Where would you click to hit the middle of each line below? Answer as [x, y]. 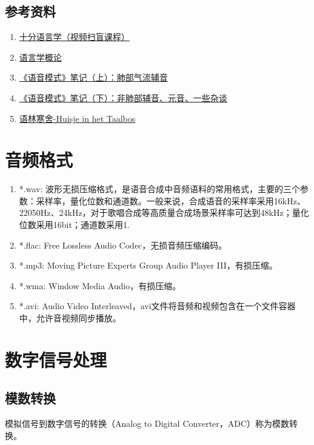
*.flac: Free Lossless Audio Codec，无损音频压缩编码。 [123, 245]
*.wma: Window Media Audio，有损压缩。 [100, 285]
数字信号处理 [56, 359]
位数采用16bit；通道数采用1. [74, 225]
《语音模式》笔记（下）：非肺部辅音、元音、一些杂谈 [123, 97]
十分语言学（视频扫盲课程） [74, 37]
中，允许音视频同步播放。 [70, 318]
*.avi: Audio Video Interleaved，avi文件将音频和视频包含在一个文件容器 [157, 306]
